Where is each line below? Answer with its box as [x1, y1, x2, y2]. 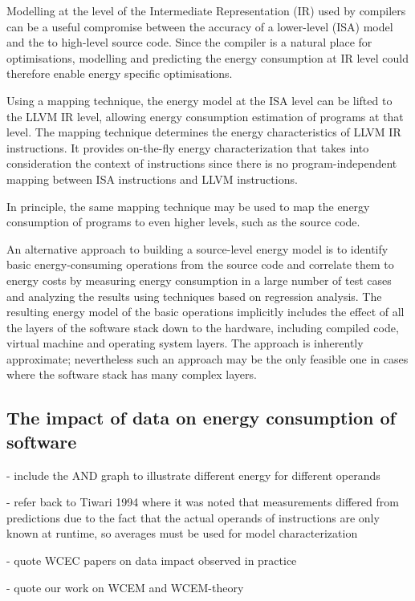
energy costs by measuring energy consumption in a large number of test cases [6, 271, 392, 288]
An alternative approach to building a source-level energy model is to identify [6, 240, 389, 257]
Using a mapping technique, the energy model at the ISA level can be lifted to [6, 91, 393, 108]
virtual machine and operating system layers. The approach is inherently [6, 335, 364, 351]
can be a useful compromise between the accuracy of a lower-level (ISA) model [6, 18, 393, 35]
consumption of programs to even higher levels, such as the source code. [6, 213, 360, 230]
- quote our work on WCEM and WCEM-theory [6, 579, 244, 595]
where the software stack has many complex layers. [6, 366, 257, 383]
